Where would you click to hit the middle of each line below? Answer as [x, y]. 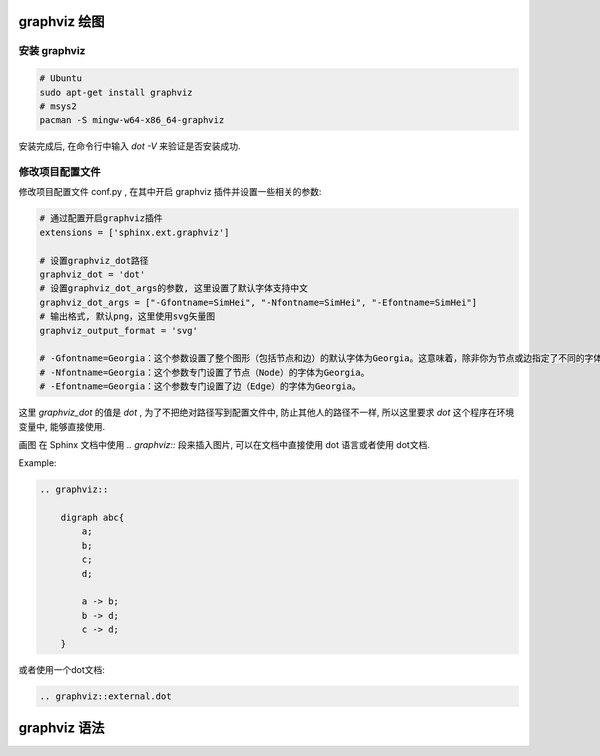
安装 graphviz [52, 51]
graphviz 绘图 [61, 21]
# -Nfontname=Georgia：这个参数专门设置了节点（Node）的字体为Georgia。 [204, 372]
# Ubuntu [61, 78]
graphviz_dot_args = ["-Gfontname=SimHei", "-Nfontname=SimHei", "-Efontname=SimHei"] [258, 302]
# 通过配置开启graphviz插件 [101, 218]
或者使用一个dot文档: [61, 669]
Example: [37, 463]
